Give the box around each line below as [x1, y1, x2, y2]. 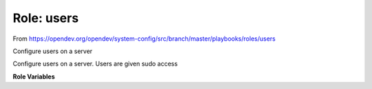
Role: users [12, 10, 79, 26]
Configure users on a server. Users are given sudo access [12, 59, 178, 68]
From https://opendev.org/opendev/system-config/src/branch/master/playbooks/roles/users [12, 34, 276, 43]
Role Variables [12, 72, 55, 81]
